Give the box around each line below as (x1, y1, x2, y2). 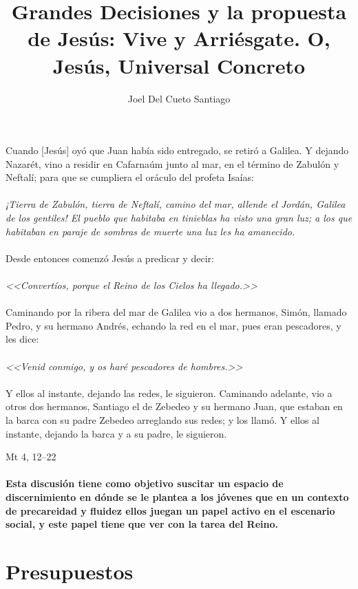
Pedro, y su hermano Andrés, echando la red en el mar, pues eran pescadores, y (6, 318, 341, 332)
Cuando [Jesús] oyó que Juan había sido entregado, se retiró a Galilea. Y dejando (6, 143, 349, 158)
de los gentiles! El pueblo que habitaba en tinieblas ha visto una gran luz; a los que (6, 211, 352, 225)
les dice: (6, 332, 39, 346)
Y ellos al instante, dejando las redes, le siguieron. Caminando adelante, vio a (6, 385, 333, 400)
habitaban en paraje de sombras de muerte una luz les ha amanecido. (6, 224, 295, 238)
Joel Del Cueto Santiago (127, 91, 231, 105)
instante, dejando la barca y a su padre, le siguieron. (6, 426, 227, 440)
